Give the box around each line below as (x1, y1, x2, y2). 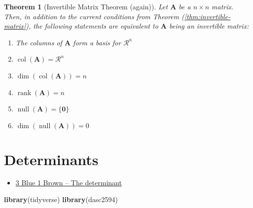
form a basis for (73, 37, 121, 47)
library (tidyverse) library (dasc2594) (4, 194, 118, 205)
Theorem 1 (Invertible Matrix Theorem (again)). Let (4, 1, 168, 11)
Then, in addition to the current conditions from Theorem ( (4, 11, 184, 21)
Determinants (4, 149, 99, 169)
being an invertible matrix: (169, 21, 249, 31)
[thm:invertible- (184, 11, 230, 21)
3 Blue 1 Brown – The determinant (15, 177, 122, 188)
